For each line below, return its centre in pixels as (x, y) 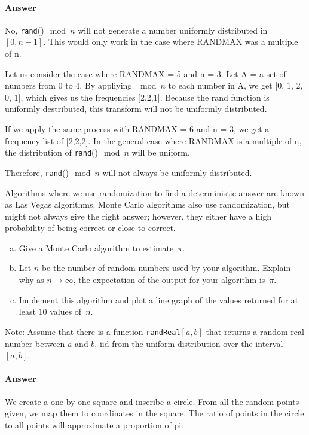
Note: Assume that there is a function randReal (93, 331)
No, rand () (25, 30)
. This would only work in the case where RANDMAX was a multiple (171, 42)
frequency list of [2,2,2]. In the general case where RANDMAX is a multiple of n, (153, 140)
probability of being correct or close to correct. (90, 228)
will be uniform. (161, 152)
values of (66, 311)
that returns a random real (255, 331)
